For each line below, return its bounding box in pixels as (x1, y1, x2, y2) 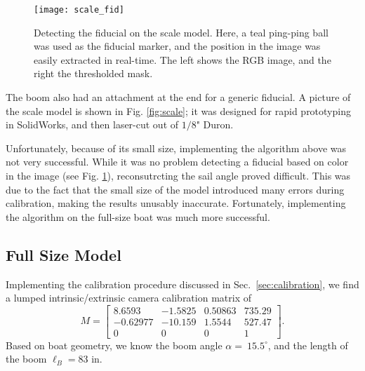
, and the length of (267, 337, 348, 352)
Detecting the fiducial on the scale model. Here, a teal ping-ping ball (34, 25, 328, 39)
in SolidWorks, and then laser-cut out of (6, 117, 179, 132)
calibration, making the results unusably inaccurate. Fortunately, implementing (6, 196, 346, 210)
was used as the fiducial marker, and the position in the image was (34, 39, 321, 53)
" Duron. (196, 117, 234, 132)
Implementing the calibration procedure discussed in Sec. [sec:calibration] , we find (6, 276, 359, 291)
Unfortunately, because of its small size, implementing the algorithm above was (6, 140, 347, 155)
